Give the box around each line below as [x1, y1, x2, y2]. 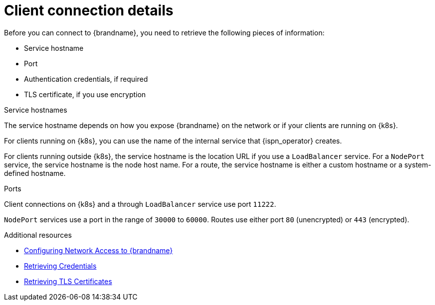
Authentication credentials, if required [24, 74, 148, 83]
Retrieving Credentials [24, 261, 97, 270]
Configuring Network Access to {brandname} [24, 246, 173, 255]
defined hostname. [4, 168, 66, 177]
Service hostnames [4, 105, 67, 114]
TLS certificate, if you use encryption [24, 90, 146, 99]
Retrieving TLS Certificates [24, 277, 112, 286]
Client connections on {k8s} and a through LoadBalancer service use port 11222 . [4, 199, 276, 208]
